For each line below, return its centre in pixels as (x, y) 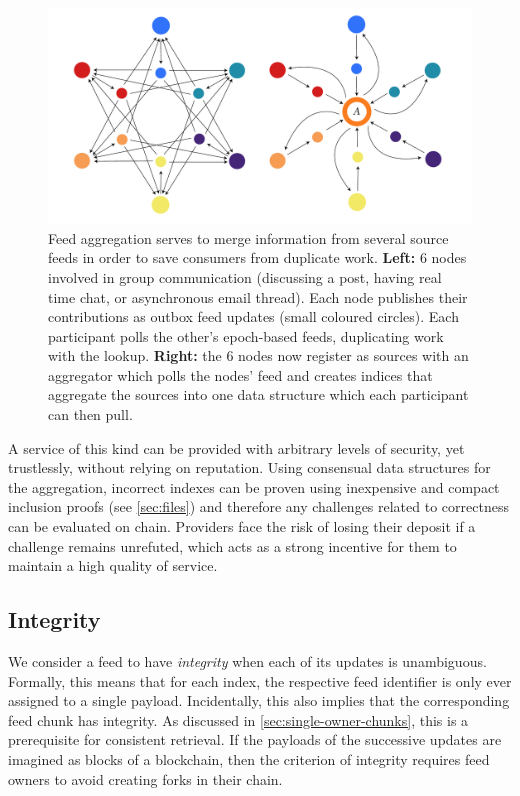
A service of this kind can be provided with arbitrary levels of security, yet (236, 447)
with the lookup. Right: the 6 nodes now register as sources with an (258, 355)
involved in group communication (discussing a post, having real (245, 276)
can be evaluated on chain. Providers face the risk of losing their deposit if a (242, 526)
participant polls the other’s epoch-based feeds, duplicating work (246, 335)
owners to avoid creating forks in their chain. (145, 778)
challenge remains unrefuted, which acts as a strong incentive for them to (232, 545)
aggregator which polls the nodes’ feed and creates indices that (240, 374)
